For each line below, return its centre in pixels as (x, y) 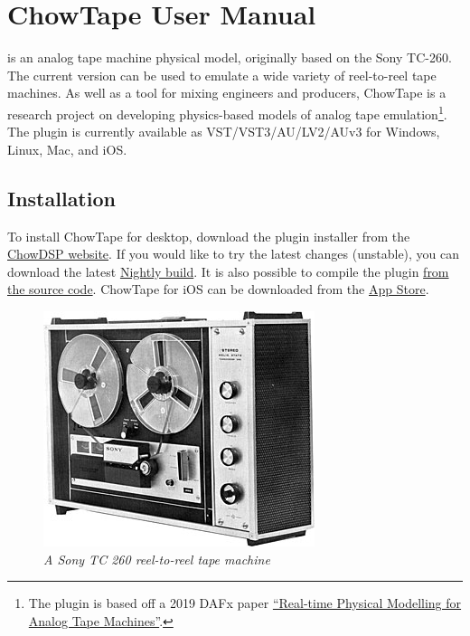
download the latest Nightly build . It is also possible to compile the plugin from (228, 271)
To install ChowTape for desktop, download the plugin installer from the (209, 236)
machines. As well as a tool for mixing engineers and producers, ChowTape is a (227, 93)
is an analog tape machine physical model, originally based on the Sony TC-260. (230, 57)
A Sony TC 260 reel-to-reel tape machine (157, 559)
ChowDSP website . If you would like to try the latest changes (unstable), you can (234, 254)
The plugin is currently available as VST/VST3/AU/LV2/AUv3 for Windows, (224, 132)
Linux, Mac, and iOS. (67, 149)
